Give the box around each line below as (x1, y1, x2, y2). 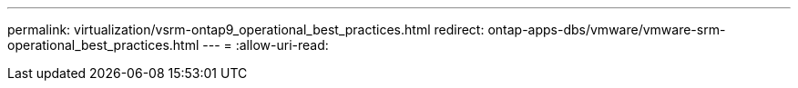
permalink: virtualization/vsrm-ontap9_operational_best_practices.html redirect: (7, 22, 485, 37)
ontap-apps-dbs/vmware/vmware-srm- (487, 22, 726, 37)
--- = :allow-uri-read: (202, 37, 329, 53)
